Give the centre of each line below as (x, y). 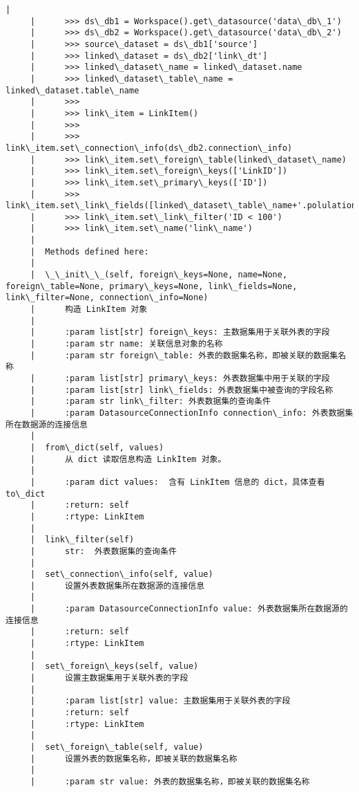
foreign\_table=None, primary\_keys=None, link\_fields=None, (152, 286)
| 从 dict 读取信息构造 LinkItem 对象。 (128, 459)
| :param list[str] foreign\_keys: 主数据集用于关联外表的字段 (180, 332)
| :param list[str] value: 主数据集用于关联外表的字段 (160, 701)
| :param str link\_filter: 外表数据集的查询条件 (150, 402)
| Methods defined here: (89, 251)
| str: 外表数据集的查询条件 (103, 551)
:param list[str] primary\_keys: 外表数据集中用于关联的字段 (197, 378)
